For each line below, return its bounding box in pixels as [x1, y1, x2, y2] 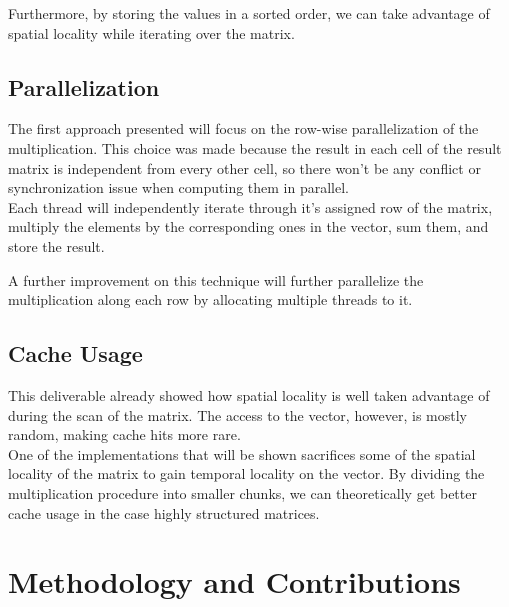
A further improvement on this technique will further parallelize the [8, 269, 424, 290]
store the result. [8, 235, 105, 256]
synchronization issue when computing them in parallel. [8, 177, 349, 198]
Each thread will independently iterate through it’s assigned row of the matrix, [8, 196, 493, 217]
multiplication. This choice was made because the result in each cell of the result [8, 137, 502, 158]
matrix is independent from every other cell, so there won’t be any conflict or [8, 157, 481, 178]
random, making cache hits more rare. [8, 424, 241, 445]
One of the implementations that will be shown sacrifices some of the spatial [8, 443, 476, 464]
